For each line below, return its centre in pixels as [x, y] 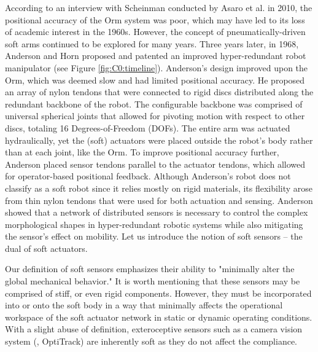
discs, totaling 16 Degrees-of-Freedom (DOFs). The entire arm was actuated [148, 127]
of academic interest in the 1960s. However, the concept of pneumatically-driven [155, 32]
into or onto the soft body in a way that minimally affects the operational [144, 305]
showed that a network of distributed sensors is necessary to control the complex [157, 212]
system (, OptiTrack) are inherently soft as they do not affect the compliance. [151, 341]
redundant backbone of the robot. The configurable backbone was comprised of [154, 104]
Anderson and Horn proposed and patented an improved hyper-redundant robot [156, 56]
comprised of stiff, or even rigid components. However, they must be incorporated [158, 293]
